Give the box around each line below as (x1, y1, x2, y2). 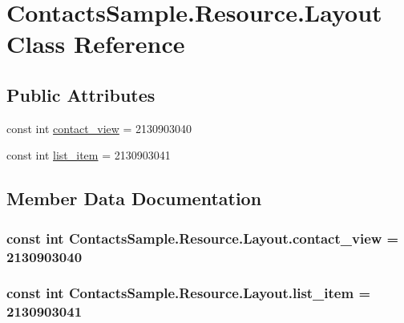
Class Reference (6, 27, 185, 60)
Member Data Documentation (6, 186, 262, 211)
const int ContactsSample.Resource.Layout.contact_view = (6, 228, 399, 248)
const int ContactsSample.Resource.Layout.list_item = (6, 283, 371, 303)
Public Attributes (6, 82, 156, 107)
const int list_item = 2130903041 (6, 147, 171, 164)
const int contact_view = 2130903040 (6, 119, 192, 136)
